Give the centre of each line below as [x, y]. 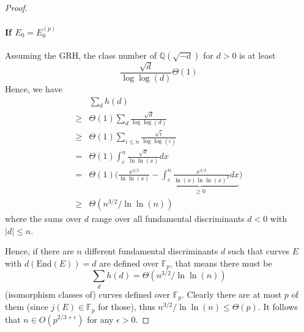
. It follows [278, 307]
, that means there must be [221, 263]
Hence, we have [34, 89]
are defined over [129, 263]
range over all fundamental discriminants [168, 219]
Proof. [16, 7]
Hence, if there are [39, 251]
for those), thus [127, 307]
